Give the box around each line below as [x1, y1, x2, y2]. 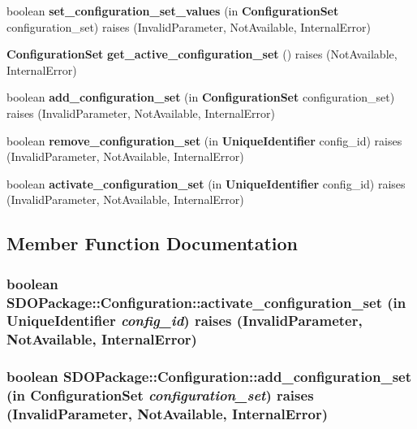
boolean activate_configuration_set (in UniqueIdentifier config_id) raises [6, 175, 406, 192]
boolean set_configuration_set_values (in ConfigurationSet [6, 2, 339, 19]
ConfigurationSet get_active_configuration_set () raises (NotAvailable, [6, 45, 398, 63]
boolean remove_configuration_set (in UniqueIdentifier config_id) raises [6, 132, 402, 149]
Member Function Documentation [6, 231, 299, 256]
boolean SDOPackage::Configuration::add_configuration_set [6, 366, 412, 387]
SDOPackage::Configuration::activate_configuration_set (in [6, 292, 406, 312]
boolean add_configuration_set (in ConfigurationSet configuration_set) [6, 89, 395, 106]
